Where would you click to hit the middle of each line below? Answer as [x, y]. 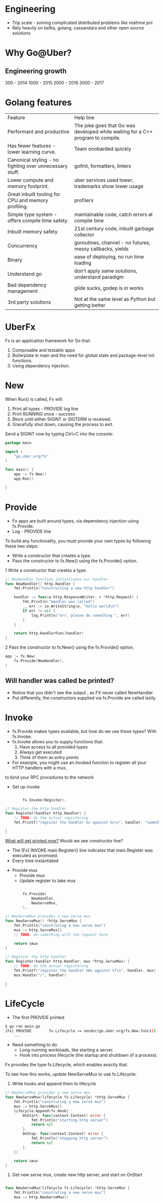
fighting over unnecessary [38, 166]
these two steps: [22, 546]
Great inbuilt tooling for [34, 194]
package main [18, 443]
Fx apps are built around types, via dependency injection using [75, 521]
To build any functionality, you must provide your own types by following [78, 541]
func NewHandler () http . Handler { [40, 584]
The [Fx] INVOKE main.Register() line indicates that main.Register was [82, 850]
